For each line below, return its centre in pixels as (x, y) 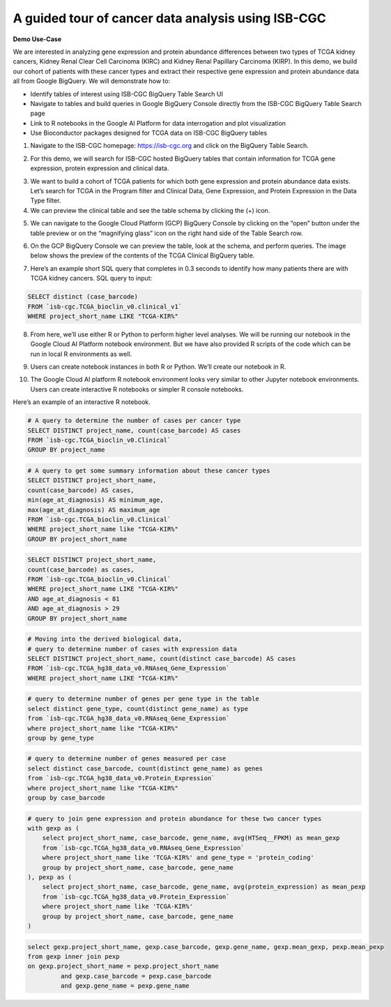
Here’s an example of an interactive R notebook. (82, 402)
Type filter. (46, 201)
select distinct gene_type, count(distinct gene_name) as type (138, 709)
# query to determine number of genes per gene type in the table (143, 699)
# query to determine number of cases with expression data (132, 649)
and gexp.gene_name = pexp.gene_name (125, 986)
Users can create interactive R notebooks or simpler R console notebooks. (137, 389)
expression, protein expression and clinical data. (100, 168)
